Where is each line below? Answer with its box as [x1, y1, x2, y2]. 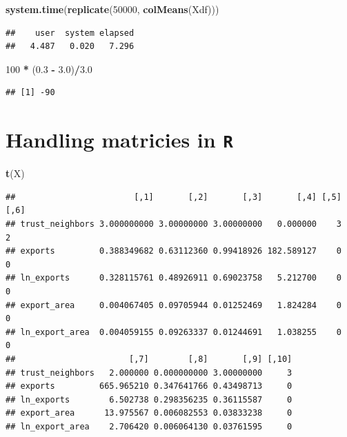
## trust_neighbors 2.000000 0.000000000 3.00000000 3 [6, 367, 293, 378]
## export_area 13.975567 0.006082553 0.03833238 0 [6, 408, 293, 418]
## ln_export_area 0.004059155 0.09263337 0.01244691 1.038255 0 [6, 327, 341, 337]
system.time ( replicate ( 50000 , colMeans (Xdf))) [6, 2, 219, 16]
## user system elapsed [6, 28, 135, 38]
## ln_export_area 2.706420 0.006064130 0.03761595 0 [6, 421, 293, 431]
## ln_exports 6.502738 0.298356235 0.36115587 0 [6, 394, 293, 405]
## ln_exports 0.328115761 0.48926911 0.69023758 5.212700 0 [6, 273, 341, 283]
